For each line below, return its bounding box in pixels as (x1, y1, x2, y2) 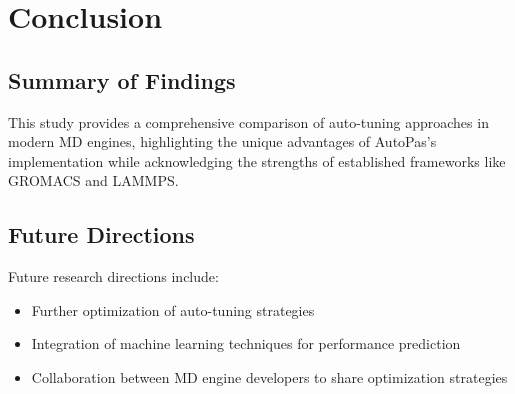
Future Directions (8, 219, 195, 250)
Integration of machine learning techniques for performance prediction (31, 333, 461, 354)
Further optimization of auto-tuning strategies (31, 299, 315, 320)
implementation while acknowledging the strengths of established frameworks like (8, 150, 506, 171)
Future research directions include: (8, 266, 219, 287)
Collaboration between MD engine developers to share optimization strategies (31, 366, 508, 387)
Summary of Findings (8, 64, 236, 95)
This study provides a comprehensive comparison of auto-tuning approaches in (8, 111, 489, 132)
